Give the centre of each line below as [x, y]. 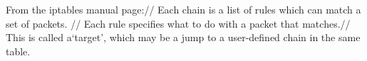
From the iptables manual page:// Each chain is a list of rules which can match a [183, 9]
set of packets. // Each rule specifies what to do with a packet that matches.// [178, 23]
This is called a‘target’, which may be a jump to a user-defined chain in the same [183, 37]
